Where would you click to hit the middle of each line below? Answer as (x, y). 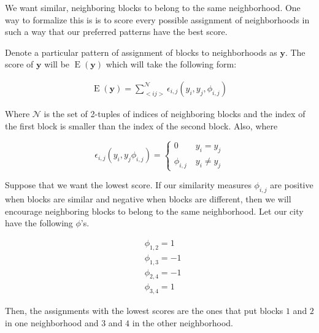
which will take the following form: (171, 64)
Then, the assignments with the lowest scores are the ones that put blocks (144, 311)
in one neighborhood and (52, 322)
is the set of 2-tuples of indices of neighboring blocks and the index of (175, 113)
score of (19, 64)
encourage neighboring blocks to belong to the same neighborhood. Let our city (154, 211)
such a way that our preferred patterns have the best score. (116, 32)
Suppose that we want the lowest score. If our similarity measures (128, 185)
